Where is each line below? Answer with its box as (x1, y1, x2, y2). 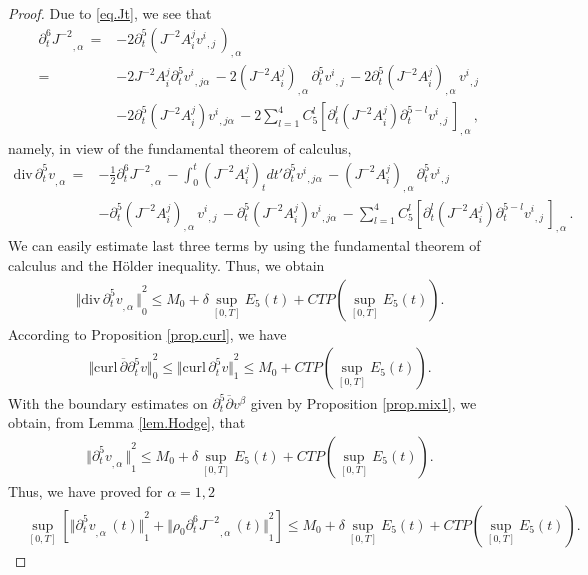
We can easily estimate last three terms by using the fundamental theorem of (8, 235, 481, 256)
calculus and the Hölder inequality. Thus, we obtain (8, 254, 325, 275)
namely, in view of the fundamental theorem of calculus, (8, 138, 352, 159)
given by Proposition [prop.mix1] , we (250, 392, 477, 413)
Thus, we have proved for (8, 480, 163, 501)
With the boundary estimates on (8, 392, 208, 413)
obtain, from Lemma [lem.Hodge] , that (8, 412, 246, 433)
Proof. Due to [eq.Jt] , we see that (8, 3, 212, 23)
